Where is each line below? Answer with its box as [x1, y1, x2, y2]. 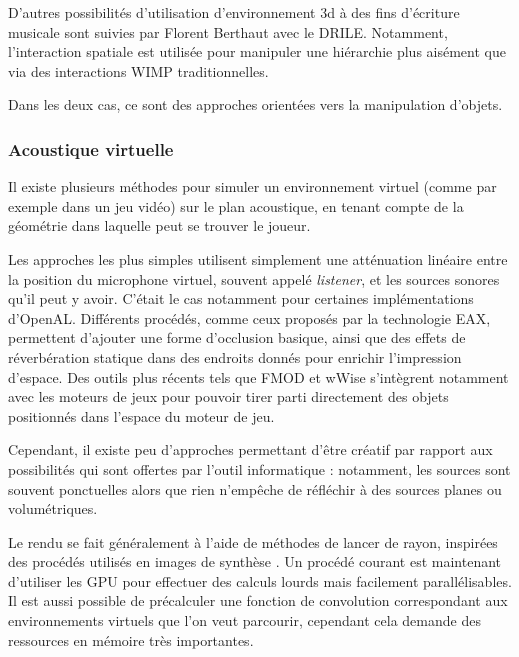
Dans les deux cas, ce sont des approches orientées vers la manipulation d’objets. [8, 94, 503, 115]
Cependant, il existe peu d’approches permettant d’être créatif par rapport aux [8, 439, 493, 460]
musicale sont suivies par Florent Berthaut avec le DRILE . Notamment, [8, 21, 448, 42]
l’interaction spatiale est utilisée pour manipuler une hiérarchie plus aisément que [8, 41, 506, 62]
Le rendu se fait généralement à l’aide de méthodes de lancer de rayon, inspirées [8, 531, 498, 552]
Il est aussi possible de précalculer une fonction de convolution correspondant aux [8, 590, 508, 611]
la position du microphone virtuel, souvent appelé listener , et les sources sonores [8, 268, 500, 289]
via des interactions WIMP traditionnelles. [8, 60, 269, 81]
